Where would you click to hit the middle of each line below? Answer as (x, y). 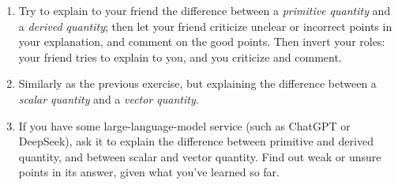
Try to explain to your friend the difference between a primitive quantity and (205, 10)
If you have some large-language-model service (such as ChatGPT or (184, 125)
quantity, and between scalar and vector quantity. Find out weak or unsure (200, 156)
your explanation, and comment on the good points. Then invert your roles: (202, 42)
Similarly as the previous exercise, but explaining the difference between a (197, 83)
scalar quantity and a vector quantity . (109, 98)
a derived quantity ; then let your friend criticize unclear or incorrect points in (205, 26)
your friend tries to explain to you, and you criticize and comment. (180, 57)
